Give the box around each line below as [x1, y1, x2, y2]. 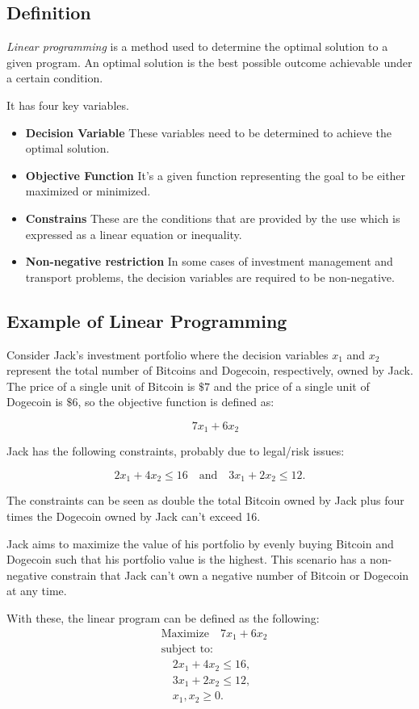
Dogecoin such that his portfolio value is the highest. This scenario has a [6, 551, 367, 568]
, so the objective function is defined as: [78, 393, 274, 410]
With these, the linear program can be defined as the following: [6, 609, 320, 626]
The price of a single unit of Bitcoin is [6, 377, 195, 394]
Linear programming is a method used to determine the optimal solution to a [6, 38, 388, 55]
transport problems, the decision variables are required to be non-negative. [25, 268, 395, 285]
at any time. [6, 582, 67, 599]
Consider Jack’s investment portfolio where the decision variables [6, 346, 329, 363]
